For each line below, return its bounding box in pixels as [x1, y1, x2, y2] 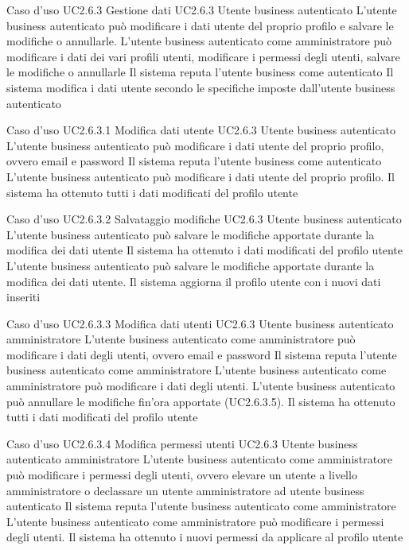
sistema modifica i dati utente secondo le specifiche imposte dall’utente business [6, 79, 395, 95]
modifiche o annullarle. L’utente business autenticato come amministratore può [6, 33, 392, 49]
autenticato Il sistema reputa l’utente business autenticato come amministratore [6, 498, 396, 514]
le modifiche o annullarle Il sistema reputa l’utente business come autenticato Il [6, 64, 394, 80]
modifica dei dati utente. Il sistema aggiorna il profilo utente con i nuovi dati [6, 273, 381, 289]
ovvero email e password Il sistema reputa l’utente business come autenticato [6, 153, 382, 169]
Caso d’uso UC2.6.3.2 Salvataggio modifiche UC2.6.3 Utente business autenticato [6, 211, 402, 227]
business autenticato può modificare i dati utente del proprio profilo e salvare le [6, 17, 394, 33]
